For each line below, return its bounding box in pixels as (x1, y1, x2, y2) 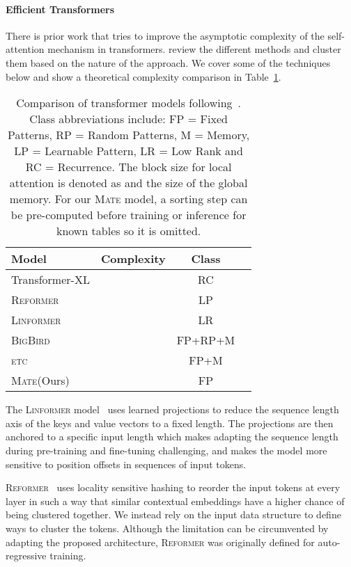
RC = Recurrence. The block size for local (25, 159, 232, 175)
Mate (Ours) (11, 372, 70, 389)
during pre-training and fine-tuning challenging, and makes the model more (6, 442, 327, 457)
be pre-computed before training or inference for (10, 207, 247, 223)
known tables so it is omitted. (56, 223, 201, 239)
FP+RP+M (176, 332, 235, 349)
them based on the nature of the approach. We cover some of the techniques (6, 55, 331, 70)
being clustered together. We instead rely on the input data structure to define (6, 507, 341, 522)
